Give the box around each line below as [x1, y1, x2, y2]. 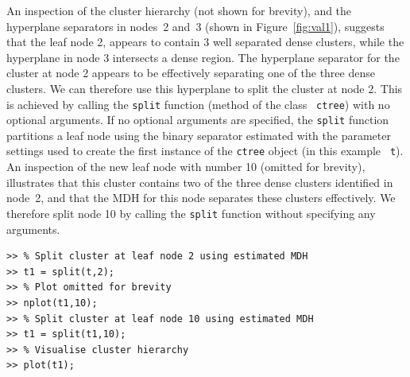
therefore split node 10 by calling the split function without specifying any [6, 204, 376, 221]
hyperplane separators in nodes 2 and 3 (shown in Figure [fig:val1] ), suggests [6, 17, 385, 34]
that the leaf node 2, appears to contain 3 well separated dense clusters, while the [6, 33, 404, 50]
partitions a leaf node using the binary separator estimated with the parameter [6, 126, 391, 143]
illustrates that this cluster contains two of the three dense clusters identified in [6, 173, 393, 190]
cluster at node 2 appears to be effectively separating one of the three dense [6, 64, 375, 81]
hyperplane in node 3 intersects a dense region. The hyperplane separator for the [6, 49, 400, 65]
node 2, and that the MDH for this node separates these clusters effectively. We [6, 189, 396, 206]
